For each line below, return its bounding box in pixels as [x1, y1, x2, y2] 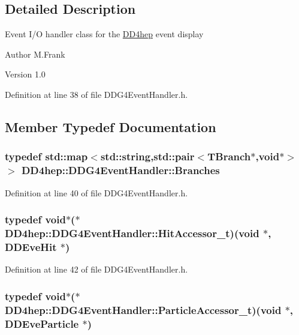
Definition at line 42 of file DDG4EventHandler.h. [5, 263, 188, 276]
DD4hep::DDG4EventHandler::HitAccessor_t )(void [5, 225, 259, 240]
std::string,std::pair [100, 149, 195, 164]
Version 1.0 [5, 68, 46, 80]
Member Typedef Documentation [5, 117, 216, 136]
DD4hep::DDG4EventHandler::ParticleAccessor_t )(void [5, 302, 282, 317]
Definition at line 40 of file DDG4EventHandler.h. [5, 186, 188, 199]
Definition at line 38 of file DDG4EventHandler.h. [5, 88, 188, 100]
